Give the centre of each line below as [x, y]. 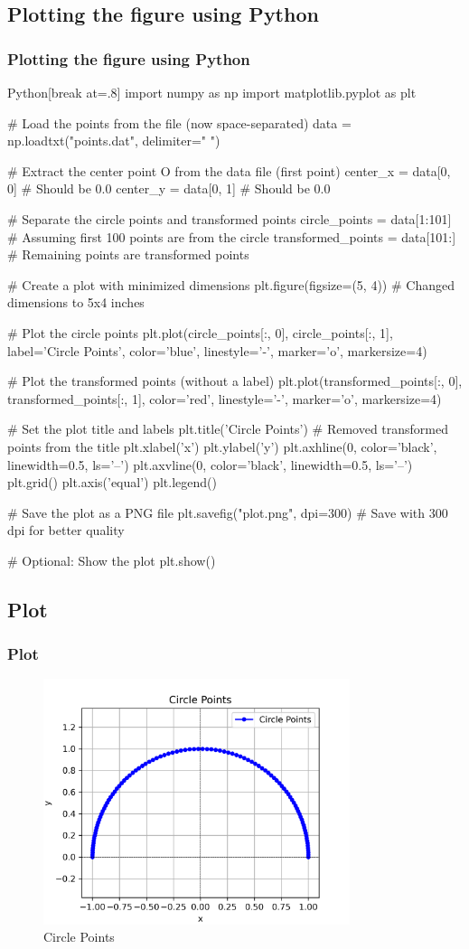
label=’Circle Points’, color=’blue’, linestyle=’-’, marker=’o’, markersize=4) [217, 350]
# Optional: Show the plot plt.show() [112, 560]
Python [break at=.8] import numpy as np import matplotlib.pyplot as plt [212, 92]
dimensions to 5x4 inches [76, 302]
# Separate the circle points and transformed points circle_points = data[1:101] [230, 218]
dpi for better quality [66, 530]
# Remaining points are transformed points [128, 254]
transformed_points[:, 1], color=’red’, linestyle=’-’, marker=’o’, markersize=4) [225, 398]
